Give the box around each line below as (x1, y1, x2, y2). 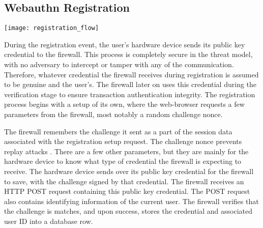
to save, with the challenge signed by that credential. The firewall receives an (4, 176, 244, 186)
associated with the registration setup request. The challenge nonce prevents (4, 136, 242, 147)
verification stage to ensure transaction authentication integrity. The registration (4, 89, 255, 99)
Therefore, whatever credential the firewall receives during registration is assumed (4, 69, 259, 79)
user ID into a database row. (4, 215, 93, 226)
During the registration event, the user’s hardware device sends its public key (4, 39, 245, 49)
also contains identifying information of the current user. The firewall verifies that (4, 195, 259, 206)
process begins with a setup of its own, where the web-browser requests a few (4, 99, 245, 109)
